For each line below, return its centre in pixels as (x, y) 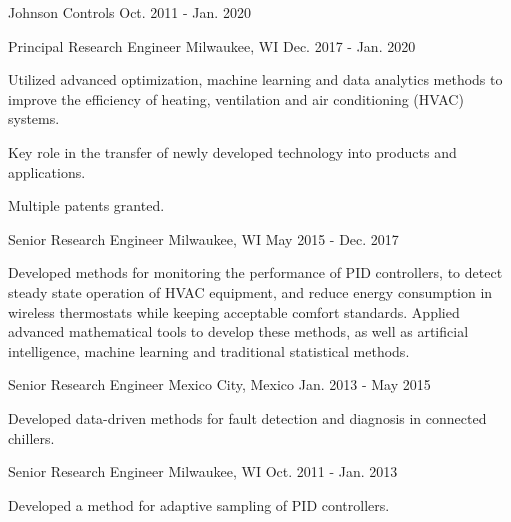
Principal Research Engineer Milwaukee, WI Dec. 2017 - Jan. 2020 (212, 45)
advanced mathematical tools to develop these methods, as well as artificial (238, 331)
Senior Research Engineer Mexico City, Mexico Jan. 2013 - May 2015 (219, 384)
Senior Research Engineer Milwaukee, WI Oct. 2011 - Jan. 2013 (203, 471)
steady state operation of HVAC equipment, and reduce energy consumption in (250, 291)
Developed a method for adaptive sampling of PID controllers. (199, 504)
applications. (47, 171)
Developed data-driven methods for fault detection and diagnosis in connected (247, 417)
